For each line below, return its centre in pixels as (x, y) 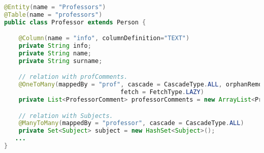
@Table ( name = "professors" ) (53, 14)
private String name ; (55, 54)
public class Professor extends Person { (75, 22)
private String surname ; (60, 61)
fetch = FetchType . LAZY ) (162, 92)
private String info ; (55, 46)
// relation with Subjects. (66, 116)
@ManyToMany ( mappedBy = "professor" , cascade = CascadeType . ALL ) (131, 123)
